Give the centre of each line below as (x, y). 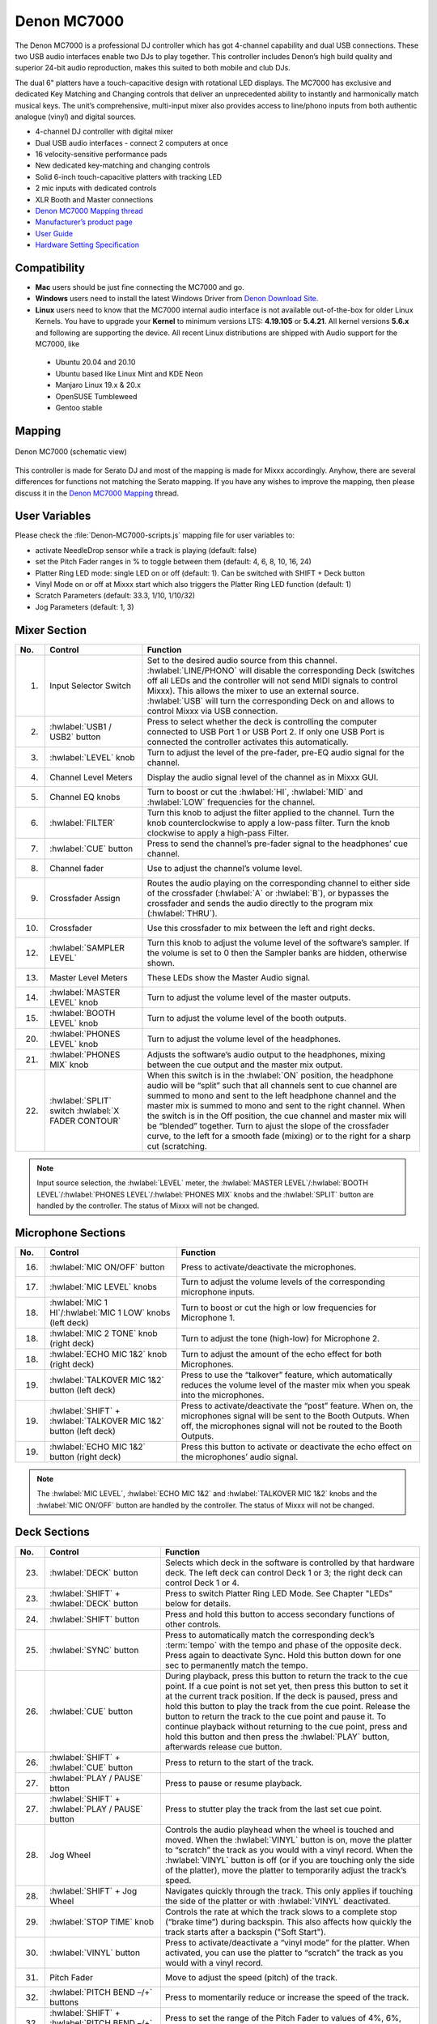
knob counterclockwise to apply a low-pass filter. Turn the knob (268, 823)
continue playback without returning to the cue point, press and (286, 1726)
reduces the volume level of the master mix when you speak (295, 1384)
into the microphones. (223, 1395)
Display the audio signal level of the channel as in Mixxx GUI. (263, 777)
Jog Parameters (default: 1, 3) (85, 606)
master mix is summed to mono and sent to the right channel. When (276, 1105)
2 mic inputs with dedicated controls (96, 188)
